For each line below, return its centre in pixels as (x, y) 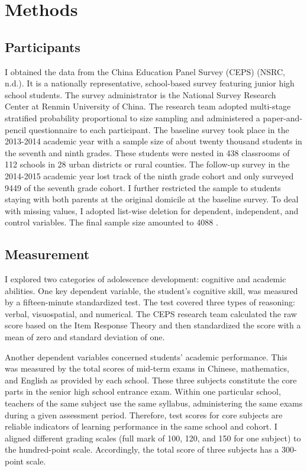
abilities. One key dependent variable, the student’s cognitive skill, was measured (151, 290)
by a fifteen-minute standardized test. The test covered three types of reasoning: (150, 302)
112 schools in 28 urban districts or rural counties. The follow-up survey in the (147, 164)
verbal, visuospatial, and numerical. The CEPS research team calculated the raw (151, 313)
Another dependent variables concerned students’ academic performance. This (146, 357)
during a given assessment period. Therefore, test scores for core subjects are (144, 414)
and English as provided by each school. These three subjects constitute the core (151, 380)
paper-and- (283, 117)
